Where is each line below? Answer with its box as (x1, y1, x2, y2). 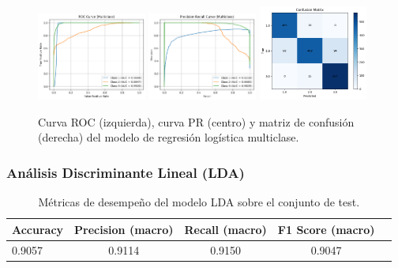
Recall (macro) (184, 221, 267, 237)
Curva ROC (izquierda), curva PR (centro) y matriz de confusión (38, 113, 355, 130)
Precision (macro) (74, 221, 174, 237)
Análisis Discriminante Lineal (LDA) (6, 162, 245, 182)
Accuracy (12, 221, 64, 237)
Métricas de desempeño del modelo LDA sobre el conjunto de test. (38, 194, 360, 210)
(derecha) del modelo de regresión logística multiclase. (38, 129, 299, 145)
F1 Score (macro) (277, 221, 375, 237)
